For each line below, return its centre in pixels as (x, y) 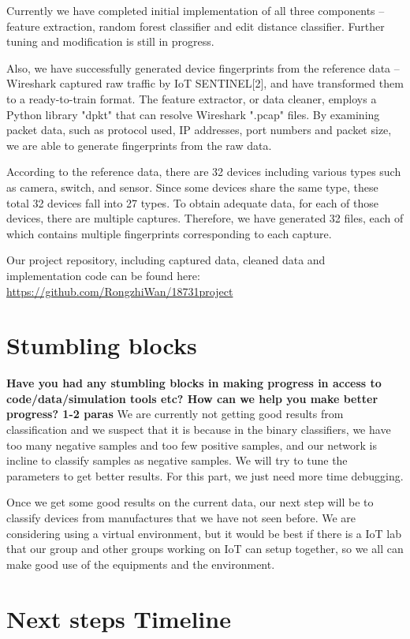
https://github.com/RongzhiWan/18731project (120, 291)
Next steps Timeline (119, 618)
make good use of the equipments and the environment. (141, 564)
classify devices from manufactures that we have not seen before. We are (181, 517)
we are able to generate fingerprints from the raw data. (139, 145)
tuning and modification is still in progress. (110, 41)
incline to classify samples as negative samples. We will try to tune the (177, 460)
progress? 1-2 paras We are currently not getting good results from (175, 414)
